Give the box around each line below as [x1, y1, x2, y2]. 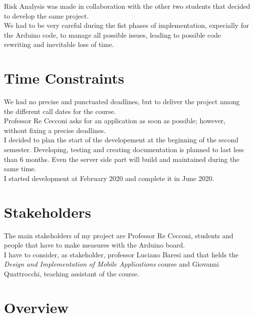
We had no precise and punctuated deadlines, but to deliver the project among [4, 96, 240, 107]
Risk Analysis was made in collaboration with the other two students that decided [4, 1, 250, 11]
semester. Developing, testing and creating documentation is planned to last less [4, 144, 244, 155]
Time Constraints [4, 68, 125, 88]
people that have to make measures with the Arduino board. [4, 240, 185, 250]
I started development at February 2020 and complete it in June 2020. [4, 173, 214, 183]
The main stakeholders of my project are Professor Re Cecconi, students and [4, 230, 233, 240]
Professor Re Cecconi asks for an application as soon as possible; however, [4, 115, 226, 126]
